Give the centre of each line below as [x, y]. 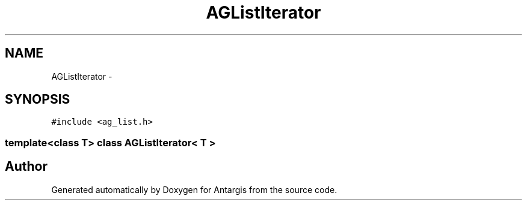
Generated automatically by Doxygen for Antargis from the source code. [194, 189]
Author [26, 167]
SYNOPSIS [38, 100]
